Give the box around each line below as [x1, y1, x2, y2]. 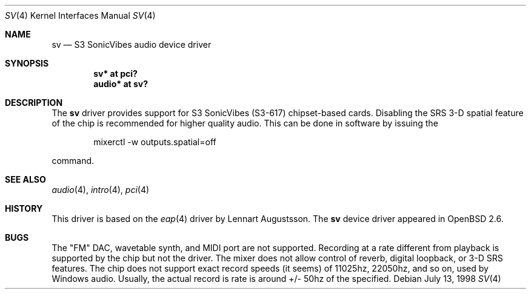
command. [52, 155, 95, 166]
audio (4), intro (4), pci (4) [52, 185, 150, 195]
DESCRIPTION [5, 97, 63, 108]
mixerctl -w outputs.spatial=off [93, 137, 216, 147]
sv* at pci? [93, 68, 138, 79]
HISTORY [5, 203, 43, 214]
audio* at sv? [93, 79, 149, 89]
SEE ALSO [5, 174, 46, 185]
